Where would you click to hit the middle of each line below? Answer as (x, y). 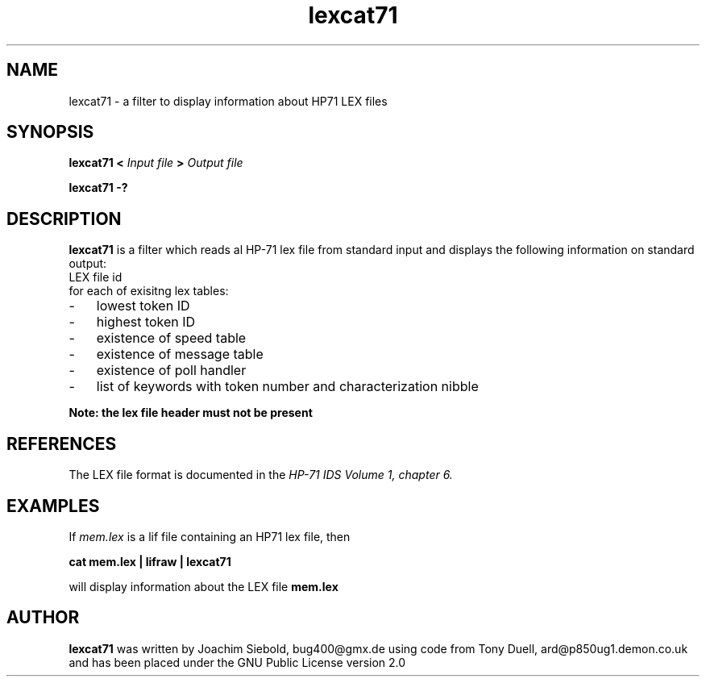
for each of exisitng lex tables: (149, 291)
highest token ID (146, 322)
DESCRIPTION (64, 219)
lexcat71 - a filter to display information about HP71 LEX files (228, 101)
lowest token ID (143, 306)
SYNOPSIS (50, 132)
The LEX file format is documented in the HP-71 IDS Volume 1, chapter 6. (261, 475)
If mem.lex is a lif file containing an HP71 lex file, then (210, 536)
